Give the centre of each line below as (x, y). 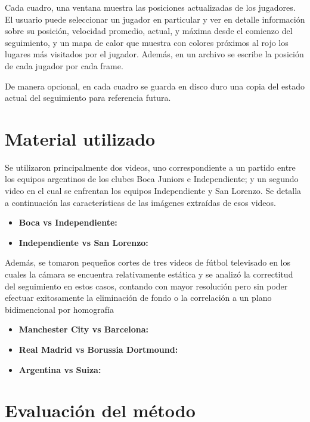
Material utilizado (80, 138)
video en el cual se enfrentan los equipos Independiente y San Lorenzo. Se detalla (153, 191)
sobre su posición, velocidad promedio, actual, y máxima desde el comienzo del (149, 31)
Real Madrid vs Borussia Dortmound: (98, 349)
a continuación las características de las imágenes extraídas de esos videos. (140, 202)
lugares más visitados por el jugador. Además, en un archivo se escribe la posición (154, 54)
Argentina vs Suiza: (60, 369)
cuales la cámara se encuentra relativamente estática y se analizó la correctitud (149, 274)
